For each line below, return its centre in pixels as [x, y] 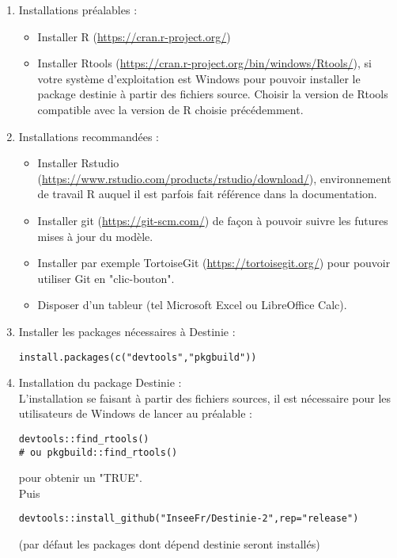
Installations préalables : [78, 10]
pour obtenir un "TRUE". [80, 478]
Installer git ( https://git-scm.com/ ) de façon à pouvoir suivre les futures [213, 220]
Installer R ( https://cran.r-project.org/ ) [134, 36]
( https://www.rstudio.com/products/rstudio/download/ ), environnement [214, 178]
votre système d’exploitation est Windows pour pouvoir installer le [199, 78]
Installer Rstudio [78, 163]
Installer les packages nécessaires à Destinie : [127, 331]
